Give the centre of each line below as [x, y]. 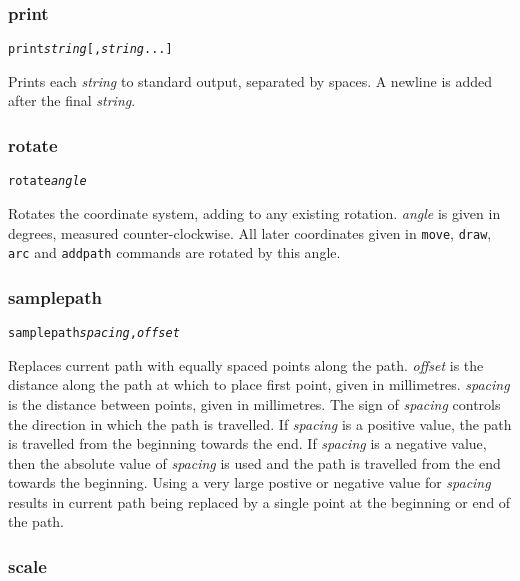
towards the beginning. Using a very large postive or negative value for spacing [249, 482]
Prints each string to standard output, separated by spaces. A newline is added [250, 80]
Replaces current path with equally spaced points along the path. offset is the [246, 364]
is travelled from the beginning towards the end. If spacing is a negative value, [247, 443]
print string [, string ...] [90, 49]
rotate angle [47, 181]
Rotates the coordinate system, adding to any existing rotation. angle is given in [254, 212]
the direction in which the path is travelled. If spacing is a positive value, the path [260, 423]
